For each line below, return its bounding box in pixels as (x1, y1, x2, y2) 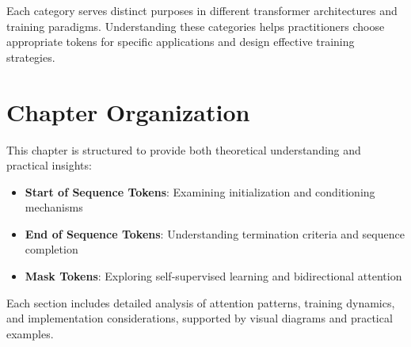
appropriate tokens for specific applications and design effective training (6, 33, 355, 50)
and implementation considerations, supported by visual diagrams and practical (6, 310, 393, 326)
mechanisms (25, 199, 83, 215)
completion (25, 241, 78, 257)
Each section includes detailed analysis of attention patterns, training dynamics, (6, 294, 395, 311)
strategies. (6, 48, 55, 65)
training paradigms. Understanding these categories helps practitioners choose (6, 17, 385, 34)
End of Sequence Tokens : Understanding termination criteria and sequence (25, 225, 405, 242)
